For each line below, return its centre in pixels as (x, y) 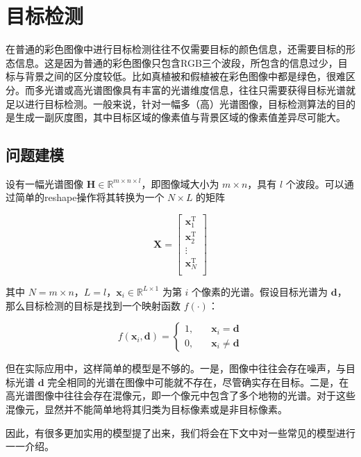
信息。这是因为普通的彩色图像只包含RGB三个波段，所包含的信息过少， (176, 62)
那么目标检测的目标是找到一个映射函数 (93, 305)
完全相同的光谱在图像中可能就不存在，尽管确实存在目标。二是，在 (198, 382)
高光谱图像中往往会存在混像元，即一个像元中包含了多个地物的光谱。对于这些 (180, 395)
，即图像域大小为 (180, 183)
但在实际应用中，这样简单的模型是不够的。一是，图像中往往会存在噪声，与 (176, 368)
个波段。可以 (315, 183)
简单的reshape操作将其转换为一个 (90, 197)
